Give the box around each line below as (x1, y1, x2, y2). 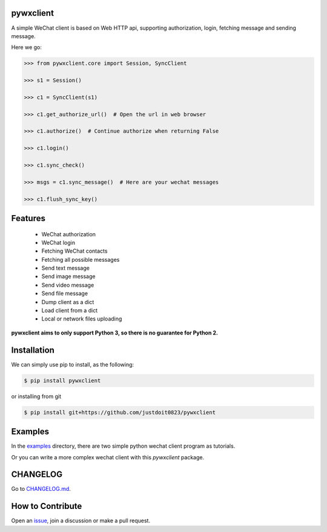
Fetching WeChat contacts (41, 247, 108, 254)
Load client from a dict (41, 307, 98, 314)
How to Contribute (11, 501, 82, 511)
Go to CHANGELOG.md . (11, 485, 71, 493)
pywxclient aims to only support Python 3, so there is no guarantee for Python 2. (11, 329, 218, 336)
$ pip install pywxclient (24, 377, 101, 384)
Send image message (41, 273, 96, 280)
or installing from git (11, 393, 62, 400)
